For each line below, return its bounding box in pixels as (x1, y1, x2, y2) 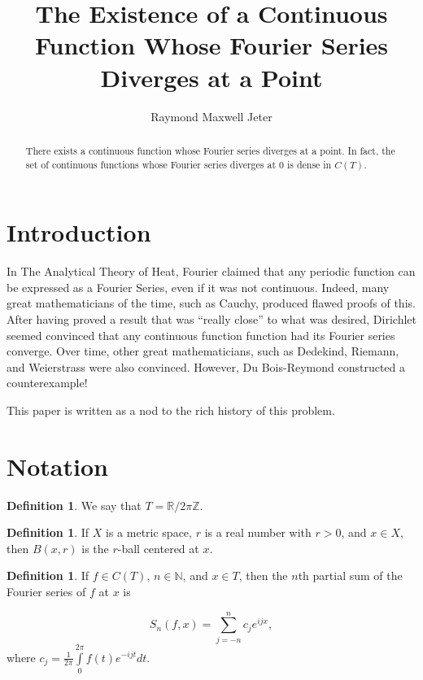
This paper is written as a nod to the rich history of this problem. (7, 401, 335, 418)
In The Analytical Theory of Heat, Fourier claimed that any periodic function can (7, 263, 416, 280)
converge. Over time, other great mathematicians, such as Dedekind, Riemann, (7, 342, 399, 360)
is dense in (286, 157, 332, 171)
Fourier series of (7, 582, 86, 599)
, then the (238, 567, 288, 584)
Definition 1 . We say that (7, 496, 142, 513)
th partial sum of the (298, 567, 403, 584)
